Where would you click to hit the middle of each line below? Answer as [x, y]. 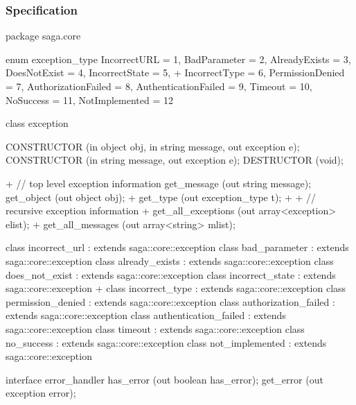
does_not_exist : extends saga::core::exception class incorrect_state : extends [171, 274]
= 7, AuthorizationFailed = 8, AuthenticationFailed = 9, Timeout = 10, [159, 86]
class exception [37, 123]
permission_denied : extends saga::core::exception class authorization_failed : [170, 301]
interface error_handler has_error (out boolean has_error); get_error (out [164, 379]
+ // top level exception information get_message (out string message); [159, 183]
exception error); [41, 393]
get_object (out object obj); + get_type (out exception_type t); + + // [161, 197]
